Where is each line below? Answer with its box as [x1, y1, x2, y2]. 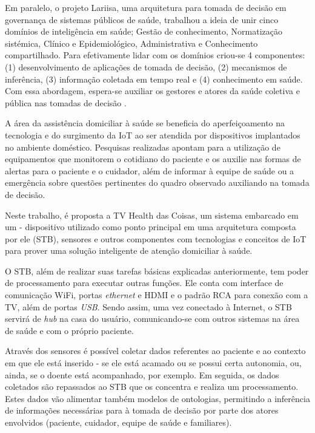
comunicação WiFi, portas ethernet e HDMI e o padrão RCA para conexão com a [5, 288, 308, 301]
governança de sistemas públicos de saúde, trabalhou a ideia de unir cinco [5, 13, 279, 26]
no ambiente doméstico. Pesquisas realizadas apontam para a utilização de [5, 140, 280, 153]
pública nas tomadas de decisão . [5, 96, 127, 109]
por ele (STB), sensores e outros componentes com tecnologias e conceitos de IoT [5, 232, 307, 245]
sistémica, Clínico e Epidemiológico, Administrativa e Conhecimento [5, 36, 258, 49]
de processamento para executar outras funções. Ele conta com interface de [5, 276, 283, 289]
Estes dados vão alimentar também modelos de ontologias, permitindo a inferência [5, 392, 310, 404]
